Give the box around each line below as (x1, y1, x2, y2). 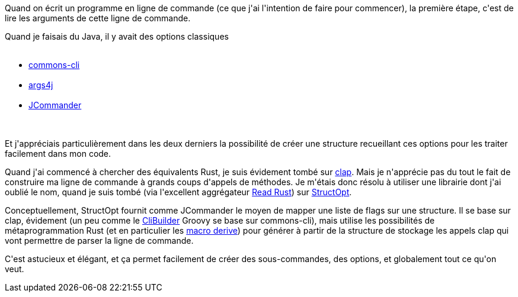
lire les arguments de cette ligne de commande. (5, 13, 191, 23)
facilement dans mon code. (5, 148, 111, 159)
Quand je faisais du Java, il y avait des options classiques (5, 31, 229, 41)
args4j (28, 80, 53, 90)
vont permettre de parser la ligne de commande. (5, 235, 194, 246)
